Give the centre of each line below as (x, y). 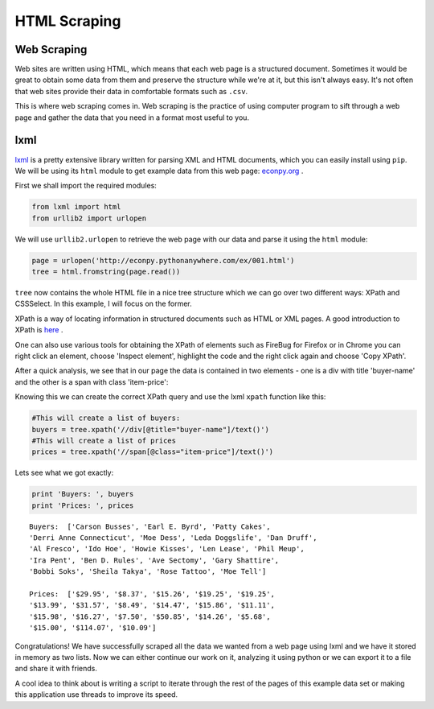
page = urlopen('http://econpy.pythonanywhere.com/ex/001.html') (163, 260)
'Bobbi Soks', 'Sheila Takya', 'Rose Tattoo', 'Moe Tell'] (148, 572)
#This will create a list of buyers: (106, 418)
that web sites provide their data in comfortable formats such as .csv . (131, 91)
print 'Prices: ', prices (83, 505)
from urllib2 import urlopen (89, 218)
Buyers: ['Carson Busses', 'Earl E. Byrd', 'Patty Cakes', (150, 526)
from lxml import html (76, 207)
